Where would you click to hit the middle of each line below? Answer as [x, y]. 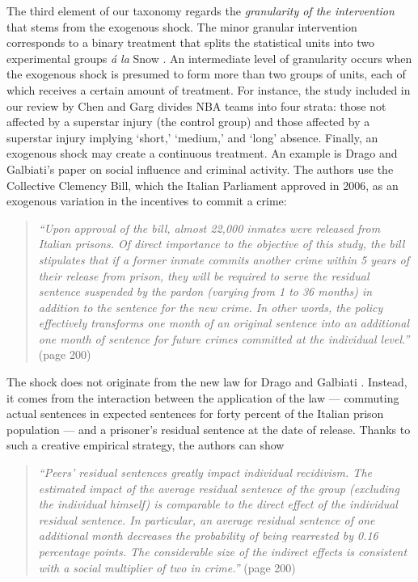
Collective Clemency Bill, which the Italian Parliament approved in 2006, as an [203, 185]
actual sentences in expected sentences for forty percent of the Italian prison [195, 413]
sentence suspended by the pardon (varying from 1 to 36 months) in [205, 291]
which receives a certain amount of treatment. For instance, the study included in [209, 89]
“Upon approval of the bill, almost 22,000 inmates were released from [209, 228]
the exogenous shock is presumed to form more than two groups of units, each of [206, 74]
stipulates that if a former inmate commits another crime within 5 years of [224, 259]
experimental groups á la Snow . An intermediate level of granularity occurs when [209, 58]
